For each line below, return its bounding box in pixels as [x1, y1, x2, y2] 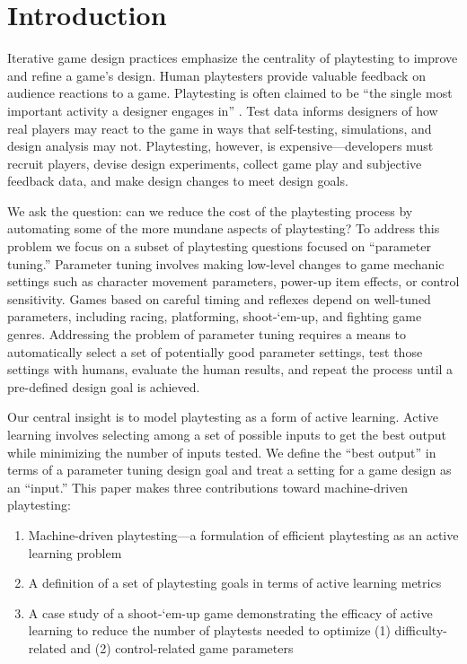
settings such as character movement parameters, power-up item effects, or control [7, 272, 460, 291]
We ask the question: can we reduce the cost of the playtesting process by [7, 201, 413, 220]
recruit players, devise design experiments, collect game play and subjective [7, 153, 422, 172]
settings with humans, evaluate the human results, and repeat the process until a [7, 360, 454, 379]
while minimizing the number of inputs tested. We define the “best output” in [7, 442, 436, 461]
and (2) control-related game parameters [70, 638, 294, 657]
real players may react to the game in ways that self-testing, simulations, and [7, 118, 432, 137]
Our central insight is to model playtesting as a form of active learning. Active [7, 407, 438, 426]
